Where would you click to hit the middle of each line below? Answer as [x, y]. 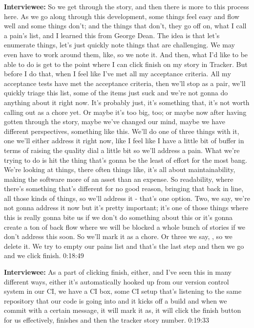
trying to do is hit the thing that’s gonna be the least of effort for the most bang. [126, 160]
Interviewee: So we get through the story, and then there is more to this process [127, 6]
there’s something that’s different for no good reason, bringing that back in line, [124, 188]
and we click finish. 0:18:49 [44, 255]
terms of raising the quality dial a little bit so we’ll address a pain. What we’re [122, 150]
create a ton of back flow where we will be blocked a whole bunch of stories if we [125, 227]
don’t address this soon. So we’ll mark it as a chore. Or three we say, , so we [118, 236]
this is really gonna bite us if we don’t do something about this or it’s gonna [118, 217]
